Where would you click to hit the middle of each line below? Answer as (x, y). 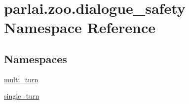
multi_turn (21, 79)
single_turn (22, 96)
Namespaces (36, 58)
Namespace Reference (80, 27)
